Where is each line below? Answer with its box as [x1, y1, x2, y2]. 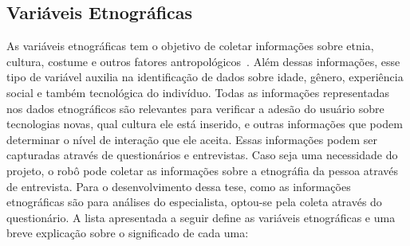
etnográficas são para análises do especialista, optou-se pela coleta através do [6, 193, 382, 210]
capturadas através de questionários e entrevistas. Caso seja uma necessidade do [6, 146, 398, 163]
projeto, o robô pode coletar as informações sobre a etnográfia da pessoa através [6, 162, 399, 178]
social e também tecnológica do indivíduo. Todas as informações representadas [6, 84, 390, 100]
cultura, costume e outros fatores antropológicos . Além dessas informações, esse [6, 53, 400, 69]
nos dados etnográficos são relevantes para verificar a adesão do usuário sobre [6, 100, 384, 116]
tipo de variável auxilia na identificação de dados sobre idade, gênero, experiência [6, 68, 404, 85]
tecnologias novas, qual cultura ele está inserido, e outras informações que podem [6, 115, 403, 132]
